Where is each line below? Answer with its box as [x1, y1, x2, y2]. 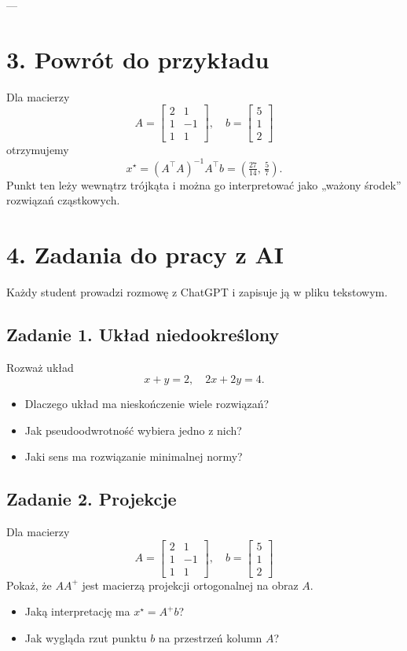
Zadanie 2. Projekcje [6, 487, 177, 511]
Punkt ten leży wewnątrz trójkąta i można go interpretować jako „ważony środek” [6, 176, 401, 193]
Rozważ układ [6, 359, 74, 375]
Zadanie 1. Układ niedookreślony [6, 322, 280, 346]
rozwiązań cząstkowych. [6, 192, 120, 208]
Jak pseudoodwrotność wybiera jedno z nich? [24, 421, 242, 438]
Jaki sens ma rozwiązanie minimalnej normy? [24, 448, 243, 465]
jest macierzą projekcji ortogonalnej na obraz [82, 576, 299, 593]
